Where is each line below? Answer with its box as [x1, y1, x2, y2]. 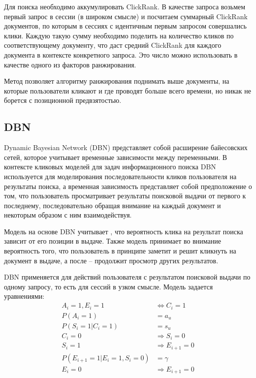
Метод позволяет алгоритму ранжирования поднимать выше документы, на [4, 76, 229, 86]
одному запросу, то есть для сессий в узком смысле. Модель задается [4, 281, 213, 291]
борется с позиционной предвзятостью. [4, 95, 122, 105]
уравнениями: [4, 291, 45, 301]
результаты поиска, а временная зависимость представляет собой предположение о [4, 181, 252, 191]
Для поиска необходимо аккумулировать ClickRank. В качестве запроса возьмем [4, 1, 246, 11]
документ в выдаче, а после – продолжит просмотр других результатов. [4, 255, 219, 265]
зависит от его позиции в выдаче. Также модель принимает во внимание [4, 236, 222, 246]
